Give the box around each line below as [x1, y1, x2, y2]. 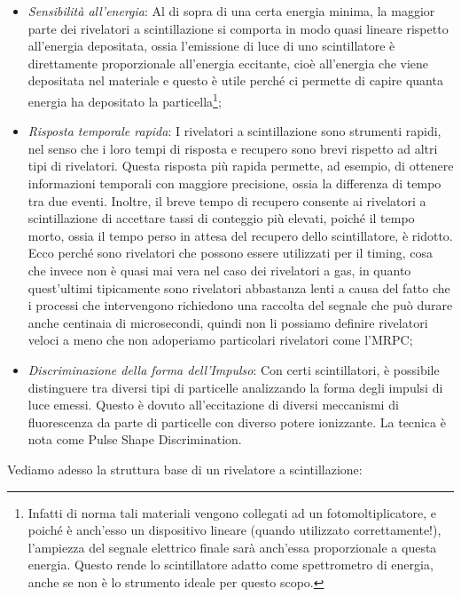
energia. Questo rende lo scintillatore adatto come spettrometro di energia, [27, 555, 434, 574]
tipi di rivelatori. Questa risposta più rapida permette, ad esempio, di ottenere [27, 156, 454, 175]
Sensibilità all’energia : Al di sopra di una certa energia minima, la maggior [27, 2, 435, 20]
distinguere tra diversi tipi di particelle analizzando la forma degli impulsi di [27, 378, 443, 396]
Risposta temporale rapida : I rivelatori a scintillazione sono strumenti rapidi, [27, 122, 441, 140]
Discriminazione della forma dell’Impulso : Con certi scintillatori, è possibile [27, 360, 440, 378]
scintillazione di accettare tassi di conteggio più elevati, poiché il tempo [27, 209, 415, 227]
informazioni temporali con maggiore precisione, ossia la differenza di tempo [27, 174, 441, 192]
